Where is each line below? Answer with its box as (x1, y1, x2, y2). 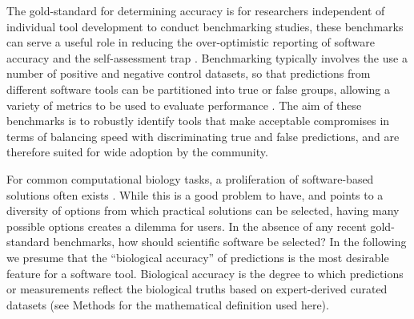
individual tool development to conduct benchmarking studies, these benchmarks (6, 18, 404, 34)
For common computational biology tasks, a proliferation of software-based (6, 170, 374, 187)
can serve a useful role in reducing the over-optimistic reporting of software (6, 34, 375, 50)
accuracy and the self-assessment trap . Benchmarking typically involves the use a (6, 49, 408, 66)
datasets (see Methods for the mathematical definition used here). (6, 296, 329, 313)
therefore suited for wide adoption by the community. (6, 143, 268, 160)
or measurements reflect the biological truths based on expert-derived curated (6, 281, 388, 297)
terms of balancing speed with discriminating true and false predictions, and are (6, 127, 400, 144)
